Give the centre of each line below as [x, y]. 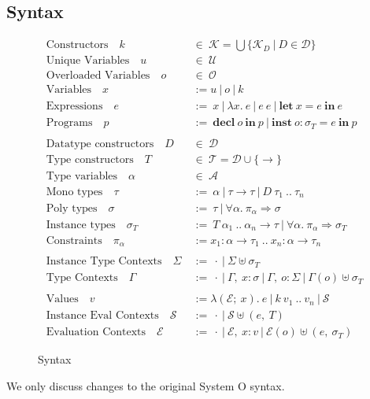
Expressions [74, 107]
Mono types [74, 192]
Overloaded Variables [98, 76]
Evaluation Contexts [96, 332]
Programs [69, 123]
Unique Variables [88, 61]
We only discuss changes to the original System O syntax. [146, 385]
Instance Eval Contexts [102, 316]
